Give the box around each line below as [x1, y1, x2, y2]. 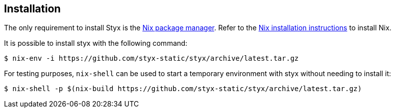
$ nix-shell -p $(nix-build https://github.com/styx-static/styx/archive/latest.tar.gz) [4, 85, 362, 93]
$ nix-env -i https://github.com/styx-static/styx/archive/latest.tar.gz [4, 54, 299, 63]
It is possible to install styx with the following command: [4, 39, 188, 48]
